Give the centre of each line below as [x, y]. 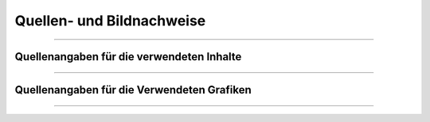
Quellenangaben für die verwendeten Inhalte [128, 57]
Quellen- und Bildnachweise [110, 21]
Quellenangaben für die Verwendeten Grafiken [133, 90]
